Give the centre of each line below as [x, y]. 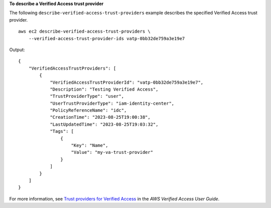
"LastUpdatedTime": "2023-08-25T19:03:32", [104, 124]
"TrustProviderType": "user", [87, 96]
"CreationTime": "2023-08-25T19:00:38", [100, 117]
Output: [17, 50]
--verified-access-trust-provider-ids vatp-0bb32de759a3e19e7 [107, 38]
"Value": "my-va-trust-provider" [112, 152]
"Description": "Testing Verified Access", [104, 89]
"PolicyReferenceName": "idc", [88, 111]
